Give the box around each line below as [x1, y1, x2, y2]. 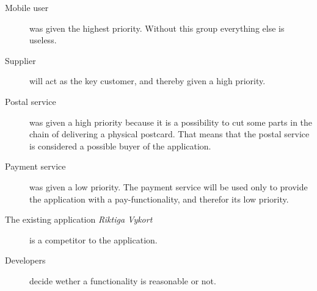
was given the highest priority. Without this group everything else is [29, 21, 285, 34]
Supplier [5, 54, 36, 66]
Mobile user [5, 1, 49, 13]
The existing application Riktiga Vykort [5, 213, 153, 226]
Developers [5, 254, 46, 267]
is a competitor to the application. [29, 233, 158, 246]
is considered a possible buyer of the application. [29, 139, 211, 152]
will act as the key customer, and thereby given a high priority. [29, 74, 266, 87]
